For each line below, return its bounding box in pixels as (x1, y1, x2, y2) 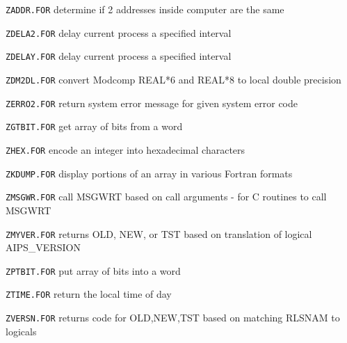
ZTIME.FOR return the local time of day (6, 287, 172, 301)
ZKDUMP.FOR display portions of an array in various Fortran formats (6, 166, 293, 180)
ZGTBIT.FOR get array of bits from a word (6, 119, 183, 134)
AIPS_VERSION (6, 240, 81, 255)
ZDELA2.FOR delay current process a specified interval (6, 25, 232, 40)
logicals (6, 324, 37, 338)
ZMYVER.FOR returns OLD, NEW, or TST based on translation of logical (6, 226, 312, 241)
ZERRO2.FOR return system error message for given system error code (6, 95, 298, 110)
